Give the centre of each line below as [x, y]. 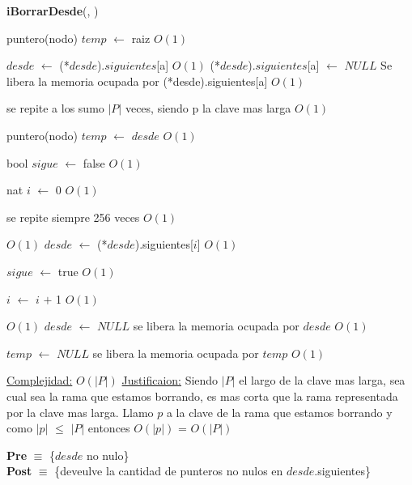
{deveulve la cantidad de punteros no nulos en [169, 471]
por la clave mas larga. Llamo [80, 412]
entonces [109, 428]
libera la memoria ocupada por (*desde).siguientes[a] [137, 81]
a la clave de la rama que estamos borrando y [279, 412]
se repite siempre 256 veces [73, 217]
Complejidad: [40, 380]
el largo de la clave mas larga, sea [322, 380]
